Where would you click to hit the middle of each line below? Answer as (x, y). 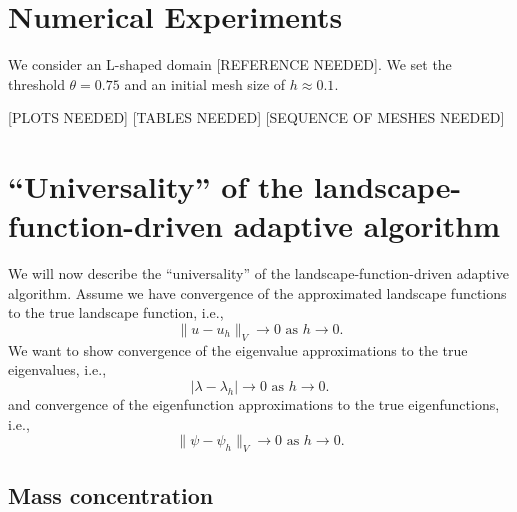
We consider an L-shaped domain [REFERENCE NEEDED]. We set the (230, 64)
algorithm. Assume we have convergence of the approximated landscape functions (257, 292)
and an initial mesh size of (205, 83)
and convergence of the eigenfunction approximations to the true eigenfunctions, (254, 403)
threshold (36, 83)
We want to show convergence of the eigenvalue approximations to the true (238, 349)
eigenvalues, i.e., (57, 369)
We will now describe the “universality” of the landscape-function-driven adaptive (258, 273)
